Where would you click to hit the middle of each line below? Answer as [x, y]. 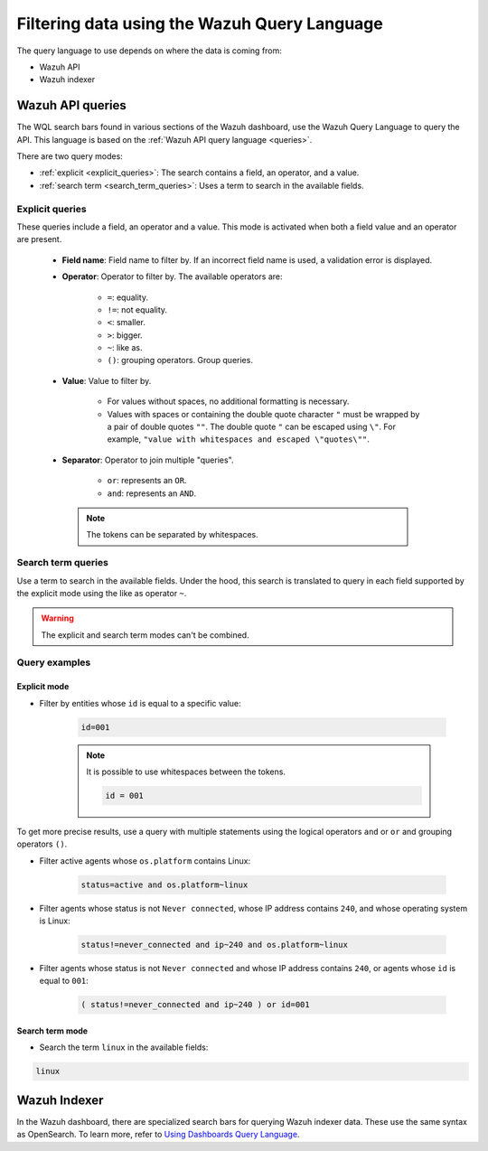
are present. [39, 239]
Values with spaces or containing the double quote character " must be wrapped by [263, 414]
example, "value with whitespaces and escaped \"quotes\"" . [238, 439]
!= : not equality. [137, 309]
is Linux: [55, 921]
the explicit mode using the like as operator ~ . [102, 593]
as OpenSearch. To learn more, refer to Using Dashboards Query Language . [158, 1135]
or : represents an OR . [147, 481]
